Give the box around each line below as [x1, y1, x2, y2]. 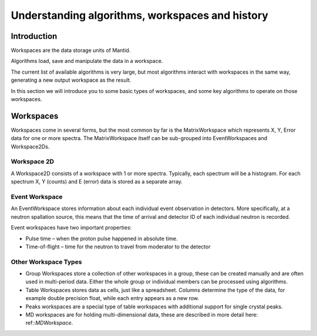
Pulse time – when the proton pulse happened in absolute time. [25, 235, 178, 242]
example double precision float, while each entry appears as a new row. [25, 295, 200, 302]
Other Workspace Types [11, 258, 82, 266]
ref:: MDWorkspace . [25, 320, 73, 327]
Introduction [11, 31, 58, 41]
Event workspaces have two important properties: [11, 224, 132, 231]
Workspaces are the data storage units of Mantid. [11, 47, 131, 54]
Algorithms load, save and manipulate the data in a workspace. [11, 58, 163, 65]
